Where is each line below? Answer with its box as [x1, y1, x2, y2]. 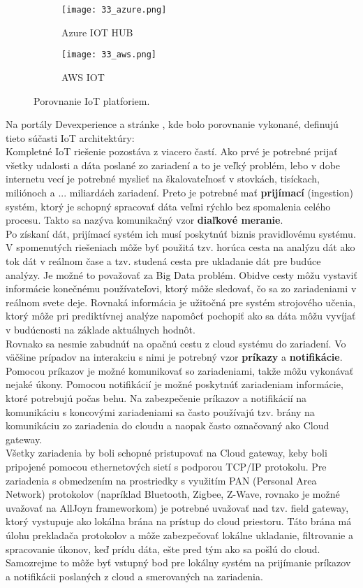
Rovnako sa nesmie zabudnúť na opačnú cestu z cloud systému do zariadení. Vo [6, 336, 346, 350]
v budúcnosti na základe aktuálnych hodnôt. [6, 322, 195, 336]
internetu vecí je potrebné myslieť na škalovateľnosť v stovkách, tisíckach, [6, 171, 320, 186]
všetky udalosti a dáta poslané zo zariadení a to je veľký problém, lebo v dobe [6, 157, 341, 172]
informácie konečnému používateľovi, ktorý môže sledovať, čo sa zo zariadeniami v [6, 281, 357, 296]
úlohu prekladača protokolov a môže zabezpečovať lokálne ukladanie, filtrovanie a [6, 527, 353, 542]
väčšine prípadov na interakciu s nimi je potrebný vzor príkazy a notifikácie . [6, 350, 343, 364]
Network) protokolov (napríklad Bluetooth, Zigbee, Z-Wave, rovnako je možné [6, 487, 340, 501]
